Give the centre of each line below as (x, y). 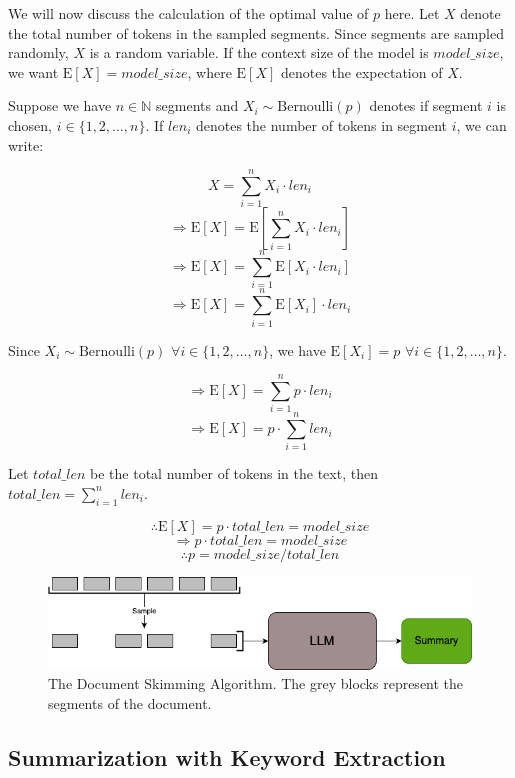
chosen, (30, 124)
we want (33, 71)
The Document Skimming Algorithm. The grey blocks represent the (256, 683)
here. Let (412, 13)
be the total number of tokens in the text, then (234, 473)
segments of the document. (130, 702)
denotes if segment (426, 105)
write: (26, 144)
